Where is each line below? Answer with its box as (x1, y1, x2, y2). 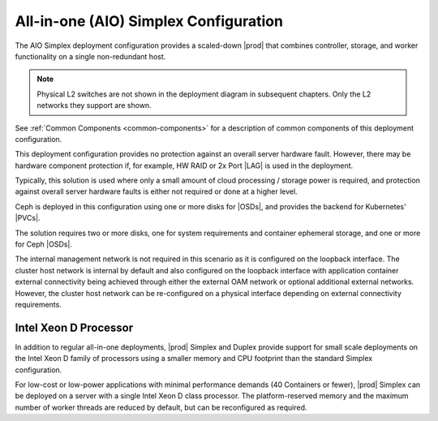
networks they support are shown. (36, 101, 152, 110)
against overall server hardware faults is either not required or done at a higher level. (15, 187, 298, 196)
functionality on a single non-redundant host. (15, 51, 166, 61)
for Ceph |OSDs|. (15, 239, 73, 249)
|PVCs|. (15, 213, 41, 223)
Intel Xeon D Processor (15, 320, 134, 334)
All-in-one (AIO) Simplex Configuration (15, 12, 284, 30)
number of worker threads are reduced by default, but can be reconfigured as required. (15, 402, 307, 412)
